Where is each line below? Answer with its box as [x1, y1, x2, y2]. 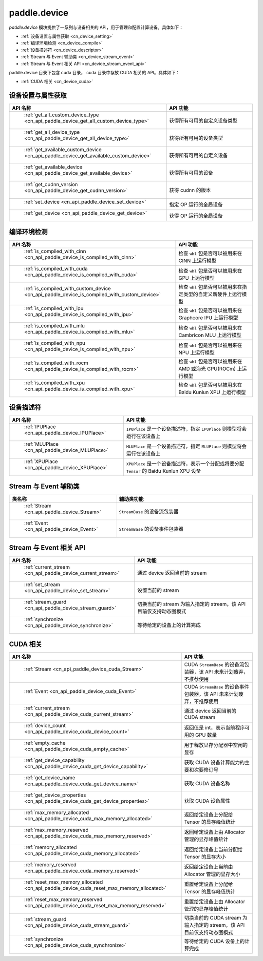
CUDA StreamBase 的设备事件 [184, 683, 249, 690]
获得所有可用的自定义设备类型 [169, 117, 238, 124]
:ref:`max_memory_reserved [24, 826, 89, 833]
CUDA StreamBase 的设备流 [184, 661, 244, 668]
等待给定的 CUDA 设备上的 [184, 938, 245, 944]
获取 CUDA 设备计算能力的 [184, 759, 245, 766]
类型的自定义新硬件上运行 [183, 291, 242, 297]
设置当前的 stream [137, 587, 179, 594]
